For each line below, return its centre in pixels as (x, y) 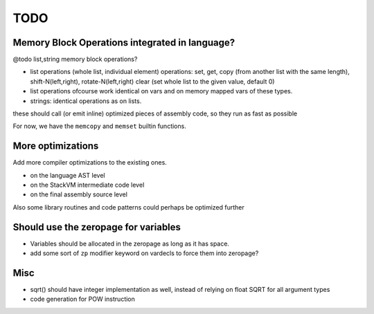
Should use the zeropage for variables (97, 227)
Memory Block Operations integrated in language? (124, 43)
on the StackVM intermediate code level (87, 185)
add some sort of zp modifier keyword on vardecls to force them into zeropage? (144, 253)
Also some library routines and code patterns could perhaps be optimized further (129, 207)
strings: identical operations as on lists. (86, 101)
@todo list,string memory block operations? (75, 59)
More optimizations (56, 146)
